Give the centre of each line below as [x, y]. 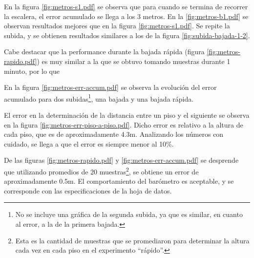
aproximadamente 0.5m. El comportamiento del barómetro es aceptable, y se [119, 181]
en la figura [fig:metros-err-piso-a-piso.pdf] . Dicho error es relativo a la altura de [124, 124]
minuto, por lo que [32, 71]
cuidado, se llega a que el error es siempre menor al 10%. [89, 143]
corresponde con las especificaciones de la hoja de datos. [88, 190]
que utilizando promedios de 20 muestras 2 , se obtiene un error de [101, 171]
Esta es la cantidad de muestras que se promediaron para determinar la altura [132, 240]
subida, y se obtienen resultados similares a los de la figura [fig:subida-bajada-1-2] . [127, 35]
